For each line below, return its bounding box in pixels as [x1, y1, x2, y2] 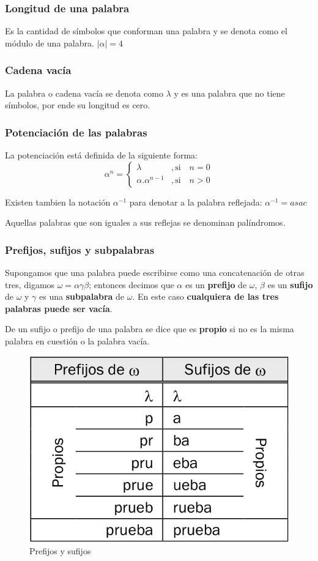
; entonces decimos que [89, 278, 174, 291]
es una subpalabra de [39, 290, 125, 303]
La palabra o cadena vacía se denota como [5, 86, 163, 99]
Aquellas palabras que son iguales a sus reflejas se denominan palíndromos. [5, 216, 286, 229]
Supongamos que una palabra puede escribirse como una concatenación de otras [5, 266, 305, 279]
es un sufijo [267, 278, 313, 291]
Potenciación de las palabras [5, 124, 147, 139]
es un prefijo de [185, 278, 247, 291]
